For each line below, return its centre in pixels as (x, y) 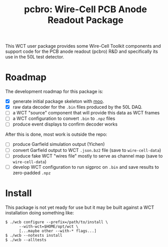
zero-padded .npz (32, 173)
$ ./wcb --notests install (34, 235)
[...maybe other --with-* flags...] (58, 231)
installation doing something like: (40, 212)
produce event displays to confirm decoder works (65, 124)
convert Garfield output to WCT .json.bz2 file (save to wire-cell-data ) (87, 150)
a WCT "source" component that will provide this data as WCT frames (86, 113)
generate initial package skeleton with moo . (58, 101)
